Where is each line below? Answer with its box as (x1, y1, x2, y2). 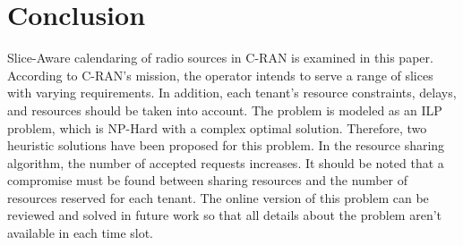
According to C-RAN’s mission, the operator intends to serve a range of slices (7, 65, 433, 84)
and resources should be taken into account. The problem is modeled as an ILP (7, 100, 442, 119)
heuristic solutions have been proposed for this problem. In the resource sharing (7, 136, 445, 155)
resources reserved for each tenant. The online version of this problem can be (7, 188, 429, 207)
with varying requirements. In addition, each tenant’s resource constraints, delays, (7, 83, 457, 102)
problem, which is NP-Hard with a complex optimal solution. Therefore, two (7, 118, 427, 137)
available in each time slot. (7, 224, 154, 242)
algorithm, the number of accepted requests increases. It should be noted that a (7, 153, 444, 172)
